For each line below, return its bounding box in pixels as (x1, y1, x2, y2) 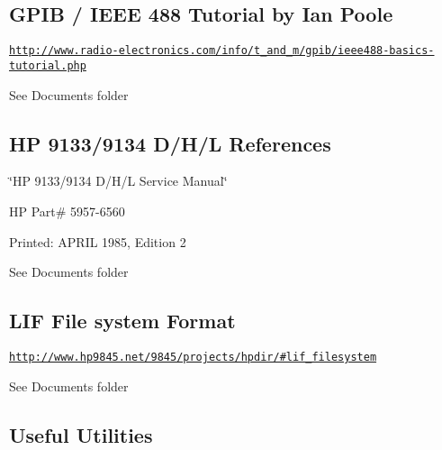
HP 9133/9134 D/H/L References (9, 129, 331, 157)
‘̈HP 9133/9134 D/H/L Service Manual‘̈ (9, 171, 228, 190)
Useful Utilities (9, 420, 153, 448)
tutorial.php (9, 59, 86, 72)
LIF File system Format (9, 307, 236, 335)
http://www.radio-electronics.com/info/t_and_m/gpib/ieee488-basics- (9, 44, 435, 58)
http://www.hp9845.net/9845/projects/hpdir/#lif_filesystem (9, 350, 377, 363)
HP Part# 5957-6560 (9, 201, 125, 220)
